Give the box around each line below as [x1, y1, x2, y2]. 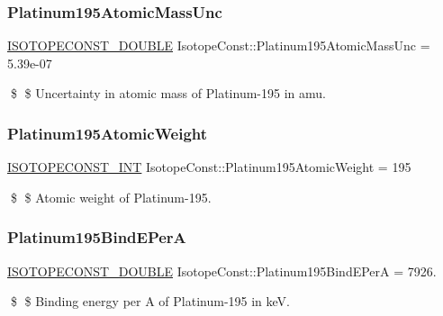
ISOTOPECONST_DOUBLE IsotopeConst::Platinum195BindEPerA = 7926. [7, 261, 437, 280]
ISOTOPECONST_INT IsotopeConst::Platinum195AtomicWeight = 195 [7, 158, 411, 176]
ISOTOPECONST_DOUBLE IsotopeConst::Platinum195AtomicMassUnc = [7, 36, 430, 55]
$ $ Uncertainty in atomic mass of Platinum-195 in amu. [10, 84, 326, 103]
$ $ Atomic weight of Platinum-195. [10, 187, 212, 206]
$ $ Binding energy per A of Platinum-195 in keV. [10, 292, 290, 311]
